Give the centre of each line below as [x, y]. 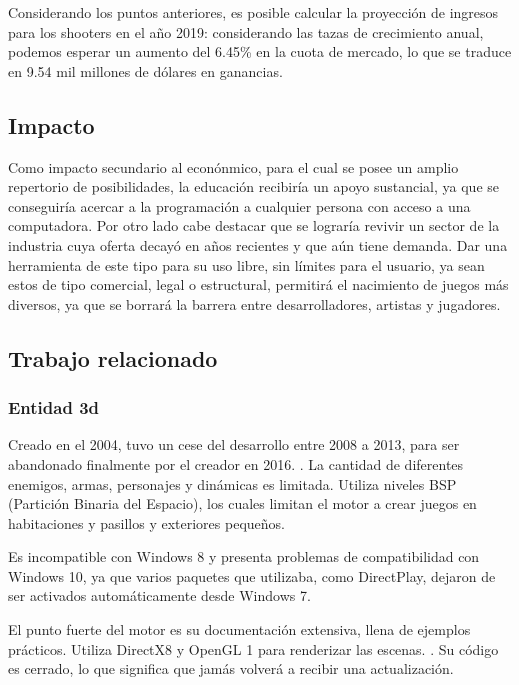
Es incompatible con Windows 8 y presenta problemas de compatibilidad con [244, 556]
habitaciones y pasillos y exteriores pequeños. [146, 522]
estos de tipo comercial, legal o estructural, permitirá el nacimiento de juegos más [258, 284]
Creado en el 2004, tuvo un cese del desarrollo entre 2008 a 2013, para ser [234, 444]
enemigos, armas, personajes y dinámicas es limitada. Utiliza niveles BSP [232, 483]
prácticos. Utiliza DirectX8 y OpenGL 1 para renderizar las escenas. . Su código [253, 648]
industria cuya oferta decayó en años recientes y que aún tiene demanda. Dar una [258, 244]
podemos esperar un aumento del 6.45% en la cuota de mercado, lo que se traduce [260, 51]
